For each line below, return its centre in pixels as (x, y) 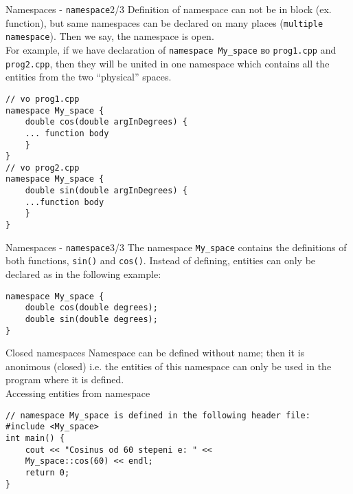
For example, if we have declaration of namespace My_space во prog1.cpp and (171, 49)
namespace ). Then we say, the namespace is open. (110, 36)
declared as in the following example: (83, 274)
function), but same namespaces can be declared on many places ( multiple (164, 22)
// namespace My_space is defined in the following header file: (158, 415)
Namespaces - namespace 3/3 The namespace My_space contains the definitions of (176, 247)
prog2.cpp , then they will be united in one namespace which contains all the (168, 63)
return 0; (47, 472)
